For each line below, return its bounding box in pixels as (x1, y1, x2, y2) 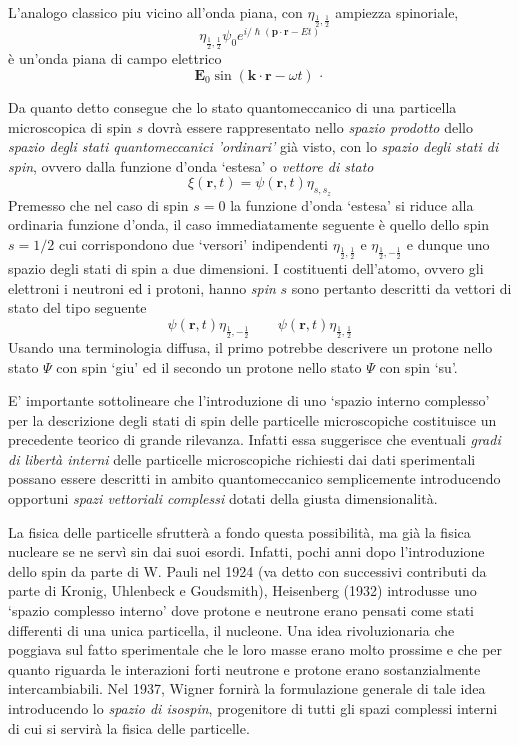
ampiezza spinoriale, (335, 2, 459, 22)
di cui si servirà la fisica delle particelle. (8, 717, 250, 738)
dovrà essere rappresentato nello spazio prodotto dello (147, 116, 473, 137)
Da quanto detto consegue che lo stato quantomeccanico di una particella (8, 97, 457, 118)
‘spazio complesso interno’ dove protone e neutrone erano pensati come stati (8, 600, 475, 621)
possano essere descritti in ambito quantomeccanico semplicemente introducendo (8, 468, 501, 489)
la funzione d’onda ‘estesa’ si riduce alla (230, 194, 474, 215)
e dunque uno (406, 233, 490, 254)
